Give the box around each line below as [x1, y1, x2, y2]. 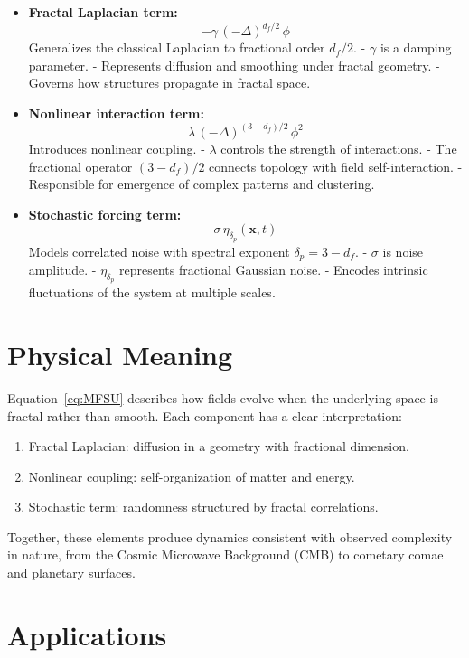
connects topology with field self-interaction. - [209, 156, 463, 175]
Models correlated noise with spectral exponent [28, 241, 290, 260]
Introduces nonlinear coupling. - [28, 138, 205, 157]
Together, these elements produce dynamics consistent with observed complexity [7, 527, 453, 546]
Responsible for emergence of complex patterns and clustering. [28, 174, 375, 193]
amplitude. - [28, 260, 97, 278]
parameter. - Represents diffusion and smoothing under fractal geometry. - [28, 55, 440, 74]
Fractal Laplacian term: [28, 3, 178, 21]
